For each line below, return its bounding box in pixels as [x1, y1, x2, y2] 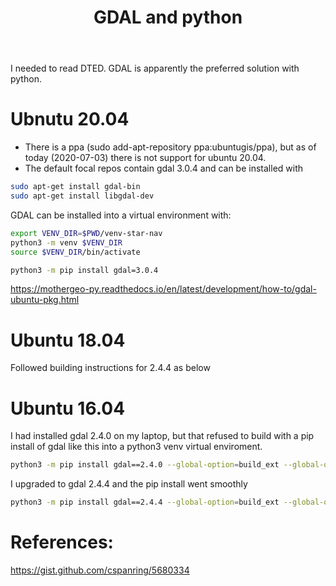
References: [10, 531, 114, 554]
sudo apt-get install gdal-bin [10, 182, 141, 192]
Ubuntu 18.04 [10, 329, 126, 351]
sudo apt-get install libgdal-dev [10, 191, 155, 201]
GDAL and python [93, 6, 243, 29]
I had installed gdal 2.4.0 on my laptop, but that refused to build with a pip [10, 430, 315, 442]
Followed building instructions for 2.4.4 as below [10, 362, 211, 374]
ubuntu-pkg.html [10, 294, 80, 306]
